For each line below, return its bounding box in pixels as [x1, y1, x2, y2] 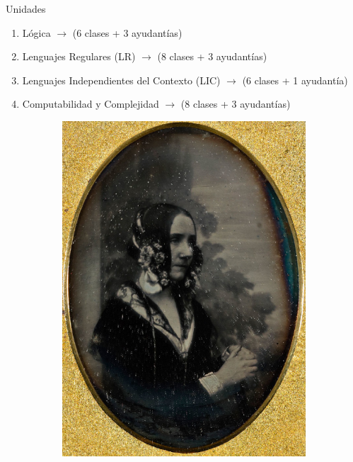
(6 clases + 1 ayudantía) [242, 72, 348, 87]
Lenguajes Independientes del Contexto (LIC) [22, 72, 221, 87]
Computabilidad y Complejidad [22, 96, 159, 111]
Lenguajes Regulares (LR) [22, 49, 136, 64]
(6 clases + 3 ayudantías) [72, 25, 183, 40]
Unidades [6, 1, 46, 16]
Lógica [22, 25, 51, 40]
